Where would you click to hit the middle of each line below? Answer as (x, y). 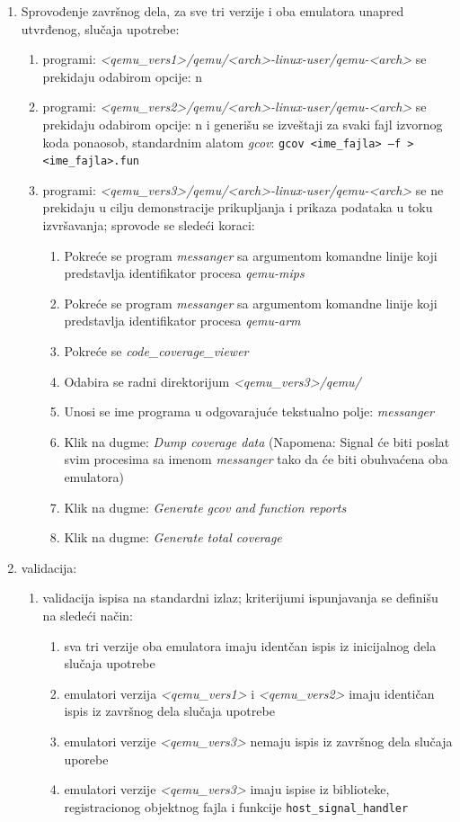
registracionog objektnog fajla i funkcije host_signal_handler (236, 806)
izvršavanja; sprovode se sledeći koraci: (149, 225)
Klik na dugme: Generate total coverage (173, 537)
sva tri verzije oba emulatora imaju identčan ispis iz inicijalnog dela (250, 645)
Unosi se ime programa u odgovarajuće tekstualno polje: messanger (249, 411)
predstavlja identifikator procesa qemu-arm (182, 321)
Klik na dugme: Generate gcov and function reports (205, 507)
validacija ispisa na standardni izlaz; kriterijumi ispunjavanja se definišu (240, 598)
